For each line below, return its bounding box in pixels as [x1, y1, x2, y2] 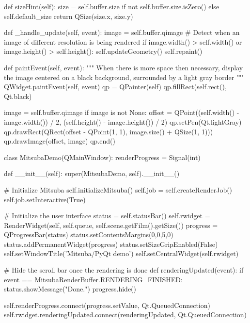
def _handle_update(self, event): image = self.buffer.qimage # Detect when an [4, 27, 240, 37]
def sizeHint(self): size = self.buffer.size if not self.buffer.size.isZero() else [4, 1, 219, 11]
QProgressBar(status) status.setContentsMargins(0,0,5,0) [4, 229, 173, 240]
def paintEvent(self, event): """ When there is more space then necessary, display [4, 62, 243, 72]
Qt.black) [4, 91, 32, 101]
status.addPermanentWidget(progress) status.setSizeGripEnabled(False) [4, 239, 218, 249]
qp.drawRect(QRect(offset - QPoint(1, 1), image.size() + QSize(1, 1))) [4, 126, 213, 136]
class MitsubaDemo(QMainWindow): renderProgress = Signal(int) [4, 152, 201, 162]
